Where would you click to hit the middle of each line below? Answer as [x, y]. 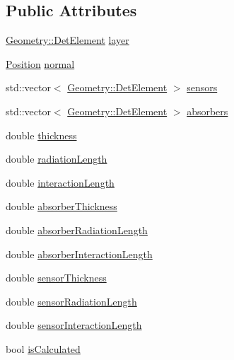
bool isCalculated [43, 348]
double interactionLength [60, 182]
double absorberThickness [62, 206]
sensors [202, 87]
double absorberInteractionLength [79, 254]
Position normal [40, 63]
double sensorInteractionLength [74, 325]
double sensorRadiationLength [71, 301]
